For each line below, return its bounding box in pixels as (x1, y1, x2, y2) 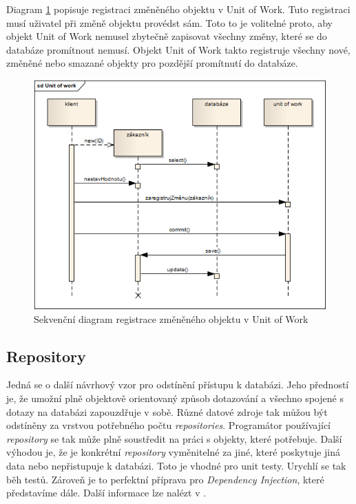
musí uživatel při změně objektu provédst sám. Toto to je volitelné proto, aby (6, 15, 333, 30)
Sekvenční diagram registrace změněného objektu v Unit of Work (34, 311, 308, 326)
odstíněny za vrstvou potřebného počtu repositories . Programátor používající (6, 418, 331, 432)
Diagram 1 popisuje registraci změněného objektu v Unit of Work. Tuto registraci (6, 2, 350, 16)
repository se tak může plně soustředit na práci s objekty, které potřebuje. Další (6, 431, 342, 445)
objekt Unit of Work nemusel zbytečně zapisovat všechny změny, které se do (6, 29, 327, 43)
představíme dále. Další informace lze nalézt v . (6, 485, 207, 500)
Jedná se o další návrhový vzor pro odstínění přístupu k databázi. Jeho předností (6, 377, 349, 392)
